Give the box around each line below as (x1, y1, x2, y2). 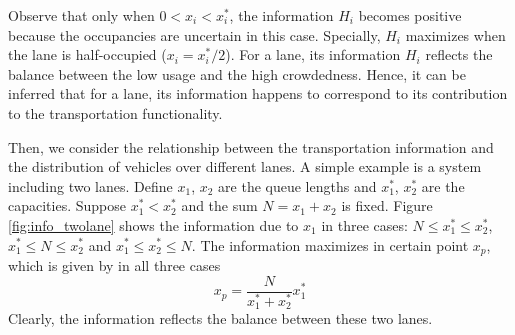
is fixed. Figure (341, 195, 433, 216)
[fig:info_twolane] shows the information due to (8, 214, 299, 235)
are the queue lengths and (218, 175, 377, 196)
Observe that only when (8, 5, 155, 25)
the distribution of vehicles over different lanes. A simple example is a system (8, 156, 482, 177)
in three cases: (321, 214, 408, 235)
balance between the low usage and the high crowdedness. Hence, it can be (8, 63, 466, 84)
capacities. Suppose (8, 195, 126, 216)
